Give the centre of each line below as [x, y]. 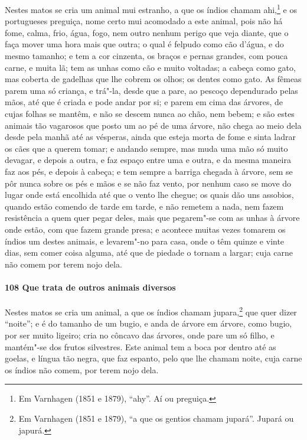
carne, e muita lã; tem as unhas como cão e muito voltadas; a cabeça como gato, [150, 67]
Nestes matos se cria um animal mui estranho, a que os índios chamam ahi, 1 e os [151, 9]
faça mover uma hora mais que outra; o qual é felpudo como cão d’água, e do [144, 44]
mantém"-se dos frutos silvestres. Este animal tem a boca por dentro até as [141, 346]
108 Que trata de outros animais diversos [90, 287]
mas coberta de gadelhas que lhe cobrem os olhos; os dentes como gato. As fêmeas [153, 79]
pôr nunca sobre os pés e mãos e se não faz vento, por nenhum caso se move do [148, 183]
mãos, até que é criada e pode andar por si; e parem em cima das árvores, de [144, 102]
